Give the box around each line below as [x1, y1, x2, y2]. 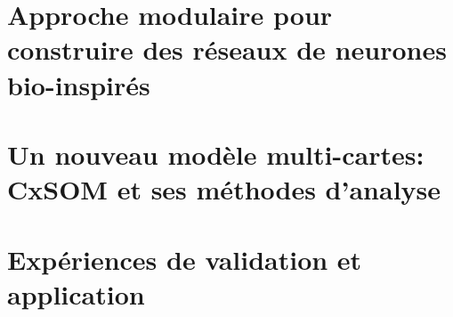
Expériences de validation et [7, 240, 362, 277]
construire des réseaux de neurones [7, 31, 447, 68]
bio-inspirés [7, 66, 150, 102]
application [7, 275, 145, 312]
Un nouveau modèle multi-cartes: [7, 135, 425, 172]
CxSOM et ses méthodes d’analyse [7, 171, 441, 207]
